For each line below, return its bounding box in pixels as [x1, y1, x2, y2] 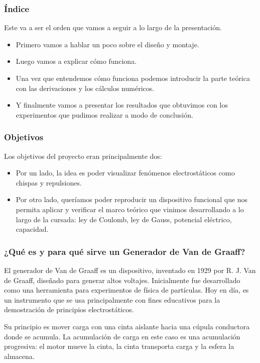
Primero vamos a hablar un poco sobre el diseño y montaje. [16, 39, 199, 49]
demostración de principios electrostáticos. [4, 304, 134, 315]
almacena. [4, 350, 35, 361]
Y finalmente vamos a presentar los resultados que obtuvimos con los [16, 100, 228, 110]
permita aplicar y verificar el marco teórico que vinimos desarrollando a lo [16, 204, 244, 214]
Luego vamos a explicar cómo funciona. [16, 56, 137, 66]
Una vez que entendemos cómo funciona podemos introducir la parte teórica [16, 73, 250, 83]
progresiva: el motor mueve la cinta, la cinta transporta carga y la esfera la [4, 341, 234, 351]
